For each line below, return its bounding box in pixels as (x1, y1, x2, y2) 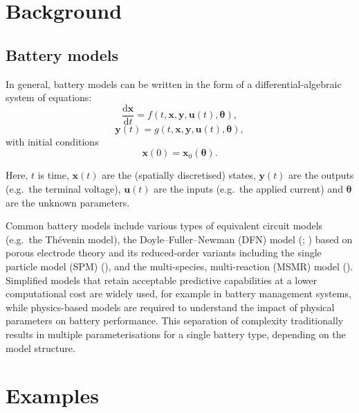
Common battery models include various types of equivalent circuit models (6, 218, 323, 233)
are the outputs (288, 168, 354, 182)
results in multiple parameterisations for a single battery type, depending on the (6, 326, 346, 341)
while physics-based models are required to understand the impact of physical (6, 299, 335, 314)
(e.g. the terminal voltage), (6, 182, 121, 196)
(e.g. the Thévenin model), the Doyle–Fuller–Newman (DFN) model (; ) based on (6, 231, 353, 246)
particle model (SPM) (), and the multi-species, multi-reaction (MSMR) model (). (6, 258, 353, 273)
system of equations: (6, 90, 92, 105)
